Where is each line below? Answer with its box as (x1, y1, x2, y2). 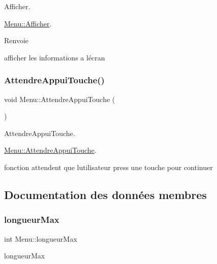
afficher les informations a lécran (4, 52, 105, 62)
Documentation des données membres (4, 186, 207, 202)
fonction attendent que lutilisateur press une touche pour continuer (4, 161, 213, 172)
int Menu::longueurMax (4, 233, 77, 244)
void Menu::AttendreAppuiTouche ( (4, 93, 115, 104)
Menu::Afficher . (4, 18, 52, 28)
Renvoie (4, 35, 29, 46)
